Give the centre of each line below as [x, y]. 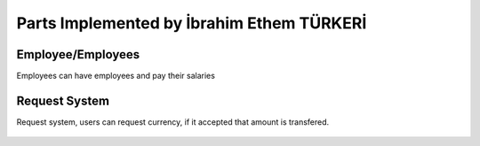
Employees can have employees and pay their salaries [116, 76]
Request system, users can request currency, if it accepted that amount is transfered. [173, 122]
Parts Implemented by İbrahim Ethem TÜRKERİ [192, 23]
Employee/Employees [78, 54]
